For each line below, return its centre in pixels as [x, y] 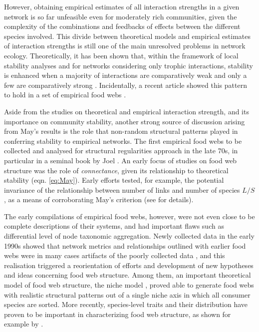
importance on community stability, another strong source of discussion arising [125, 121]
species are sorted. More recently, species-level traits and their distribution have [126, 304]
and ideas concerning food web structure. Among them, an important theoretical [128, 275]
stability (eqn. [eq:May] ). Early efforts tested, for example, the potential [114, 180]
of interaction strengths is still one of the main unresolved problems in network [125, 46]
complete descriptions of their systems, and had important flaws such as [114, 226]
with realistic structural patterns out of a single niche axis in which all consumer [127, 294]
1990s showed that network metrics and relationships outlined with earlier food [125, 245]
